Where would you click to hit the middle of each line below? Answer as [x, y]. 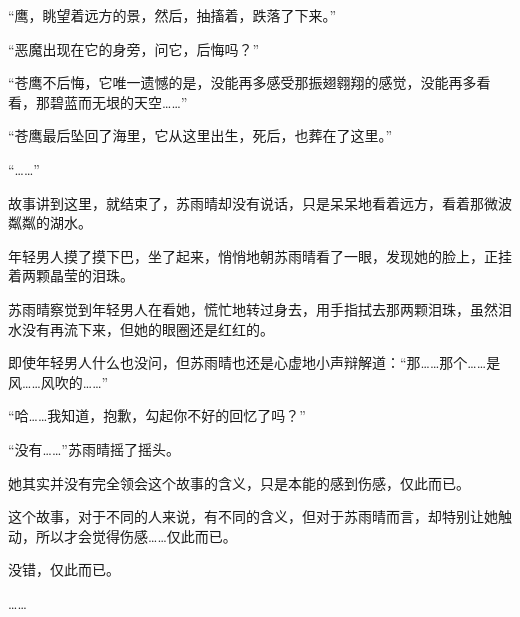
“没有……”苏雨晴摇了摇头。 [94, 448]
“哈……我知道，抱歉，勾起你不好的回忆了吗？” [157, 415]
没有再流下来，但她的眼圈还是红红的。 [147, 328]
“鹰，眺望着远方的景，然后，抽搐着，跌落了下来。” [172, 15]
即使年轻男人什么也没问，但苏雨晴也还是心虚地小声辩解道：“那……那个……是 [254, 362]
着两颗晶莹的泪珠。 [71, 275]
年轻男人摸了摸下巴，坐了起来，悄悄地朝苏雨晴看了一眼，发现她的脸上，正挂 [260, 255]
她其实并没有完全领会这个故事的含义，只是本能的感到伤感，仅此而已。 [239, 482]
